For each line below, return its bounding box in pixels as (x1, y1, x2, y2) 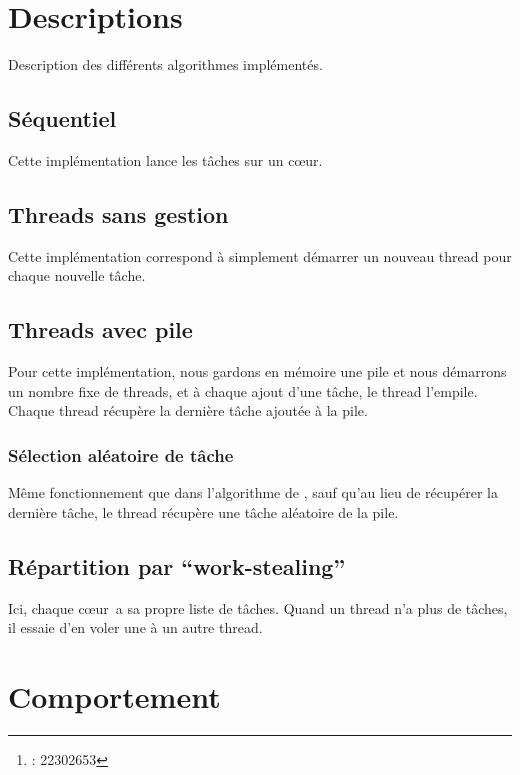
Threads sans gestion (8, 198, 229, 229)
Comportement (8, 675, 221, 716)
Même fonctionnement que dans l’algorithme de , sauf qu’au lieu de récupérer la (8, 482, 498, 503)
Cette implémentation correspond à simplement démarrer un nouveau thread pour (8, 245, 512, 266)
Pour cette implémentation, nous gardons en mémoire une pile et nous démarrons (8, 361, 507, 382)
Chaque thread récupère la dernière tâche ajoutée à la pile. (8, 400, 368, 421)
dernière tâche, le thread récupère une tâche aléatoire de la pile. (8, 501, 399, 522)
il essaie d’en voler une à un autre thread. (8, 617, 263, 638)
